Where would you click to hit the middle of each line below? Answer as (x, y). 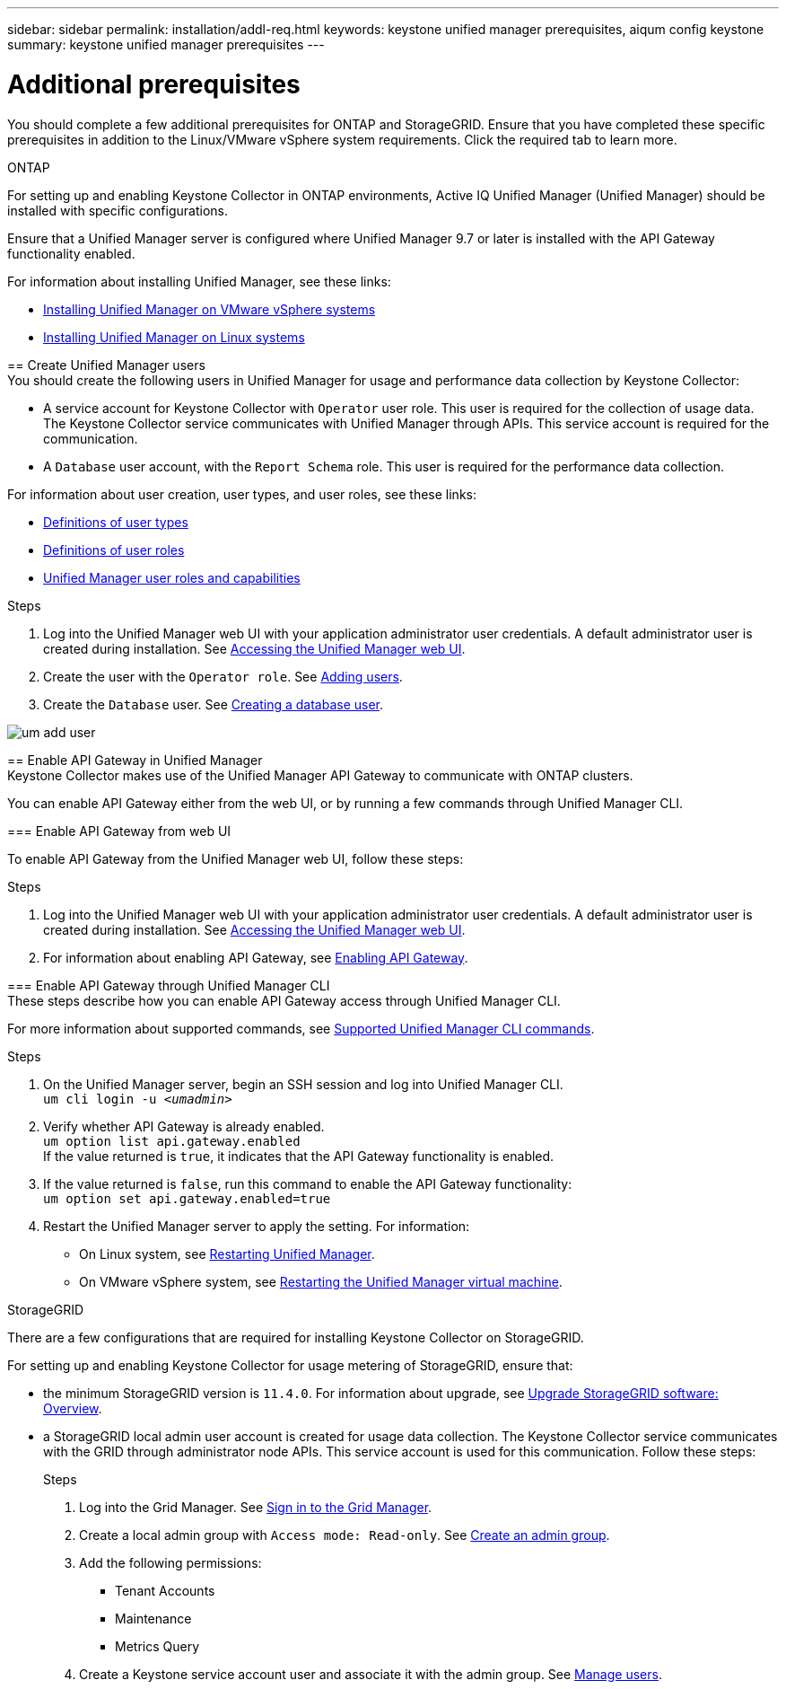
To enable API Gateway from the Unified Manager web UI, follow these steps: (236, 858)
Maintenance (153, 1618)
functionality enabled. (71, 253)
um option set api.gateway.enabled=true (187, 1198)
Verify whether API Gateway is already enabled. (184, 1126)
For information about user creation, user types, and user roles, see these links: (242, 494)
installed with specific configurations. (118, 210)
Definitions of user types (116, 522)
